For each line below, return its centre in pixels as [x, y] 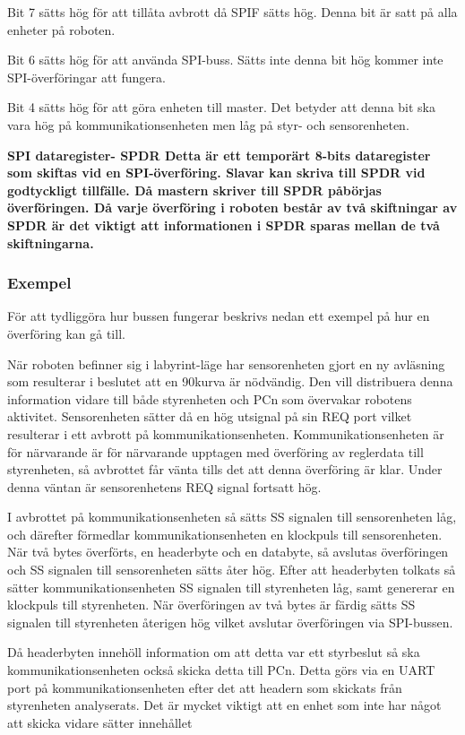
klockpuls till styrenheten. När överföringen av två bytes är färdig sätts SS [211, 605]
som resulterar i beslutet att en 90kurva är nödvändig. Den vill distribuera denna [230, 381]
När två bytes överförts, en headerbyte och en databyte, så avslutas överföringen [228, 552]
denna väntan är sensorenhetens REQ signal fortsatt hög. [164, 486]
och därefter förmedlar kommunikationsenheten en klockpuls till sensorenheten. [225, 534]
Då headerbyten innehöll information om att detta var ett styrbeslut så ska [214, 652]
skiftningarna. [51, 242]
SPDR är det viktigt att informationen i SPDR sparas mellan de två [224, 225]
